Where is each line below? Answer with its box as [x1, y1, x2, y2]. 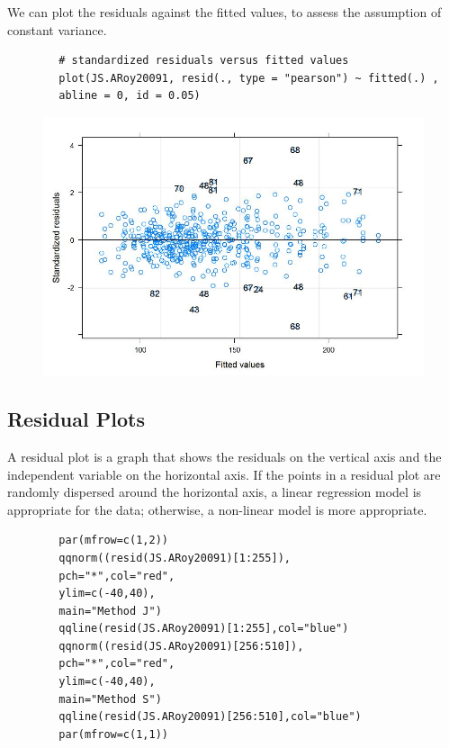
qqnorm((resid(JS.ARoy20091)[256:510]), [58, 639, 304, 653]
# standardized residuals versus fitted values [58, 54, 349, 68]
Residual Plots [7, 405, 145, 433]
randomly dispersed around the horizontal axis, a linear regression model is [7, 482, 422, 501]
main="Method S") [58, 692, 162, 706]
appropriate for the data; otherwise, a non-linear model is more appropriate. [7, 500, 427, 518]
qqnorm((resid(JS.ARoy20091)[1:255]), [58, 551, 291, 564]
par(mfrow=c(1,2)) [58, 534, 168, 547]
